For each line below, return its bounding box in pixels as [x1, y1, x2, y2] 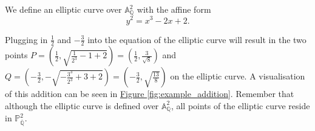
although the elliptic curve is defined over [5, 99, 159, 112]
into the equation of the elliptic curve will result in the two [87, 33, 307, 45]
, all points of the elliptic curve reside [171, 99, 310, 112]
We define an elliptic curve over [5, 3, 122, 15]
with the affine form [137, 3, 211, 15]
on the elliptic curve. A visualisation [170, 70, 305, 82]
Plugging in [5, 33, 48, 45]
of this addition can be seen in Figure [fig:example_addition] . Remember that [5, 87, 294, 100]
